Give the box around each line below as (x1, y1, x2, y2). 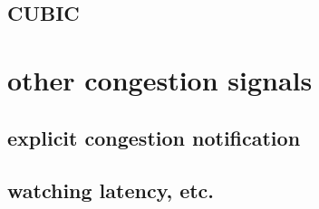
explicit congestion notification (7, 123, 301, 151)
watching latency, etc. (7, 176, 215, 204)
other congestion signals (7, 61, 313, 98)
